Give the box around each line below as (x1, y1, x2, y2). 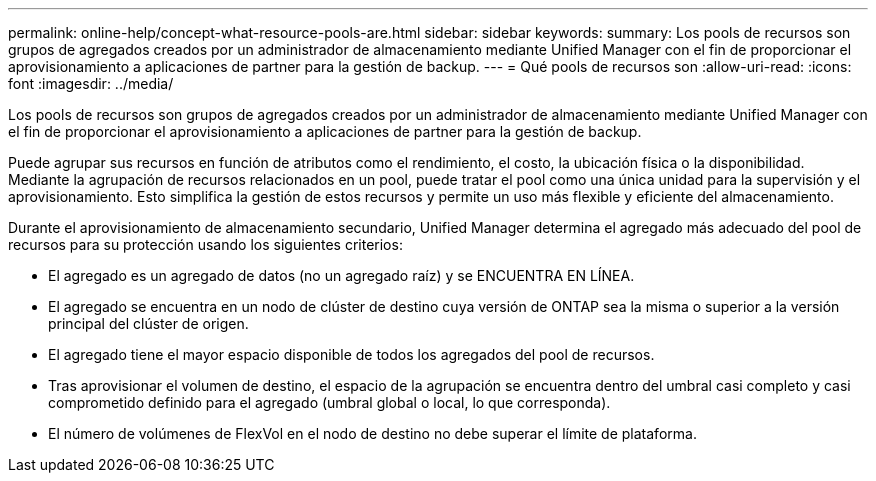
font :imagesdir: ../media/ (8, 75, 174, 92)
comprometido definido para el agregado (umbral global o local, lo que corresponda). (48, 394, 611, 411)
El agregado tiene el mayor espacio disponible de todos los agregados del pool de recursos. (48, 346, 655, 363)
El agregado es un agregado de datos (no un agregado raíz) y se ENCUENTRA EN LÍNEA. (48, 267, 635, 284)
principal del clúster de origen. (48, 315, 249, 332)
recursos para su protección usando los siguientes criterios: (8, 236, 403, 253)
